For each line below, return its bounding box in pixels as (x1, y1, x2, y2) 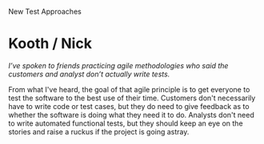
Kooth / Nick (8, 35, 92, 53)
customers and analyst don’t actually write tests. (8, 69, 170, 79)
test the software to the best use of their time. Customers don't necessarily (8, 93, 256, 103)
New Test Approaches (8, 7, 82, 16)
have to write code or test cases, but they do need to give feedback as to (8, 101, 250, 111)
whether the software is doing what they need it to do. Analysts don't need (8, 110, 254, 119)
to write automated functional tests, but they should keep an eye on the (8, 119, 243, 128)
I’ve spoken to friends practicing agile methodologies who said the (8, 60, 229, 70)
